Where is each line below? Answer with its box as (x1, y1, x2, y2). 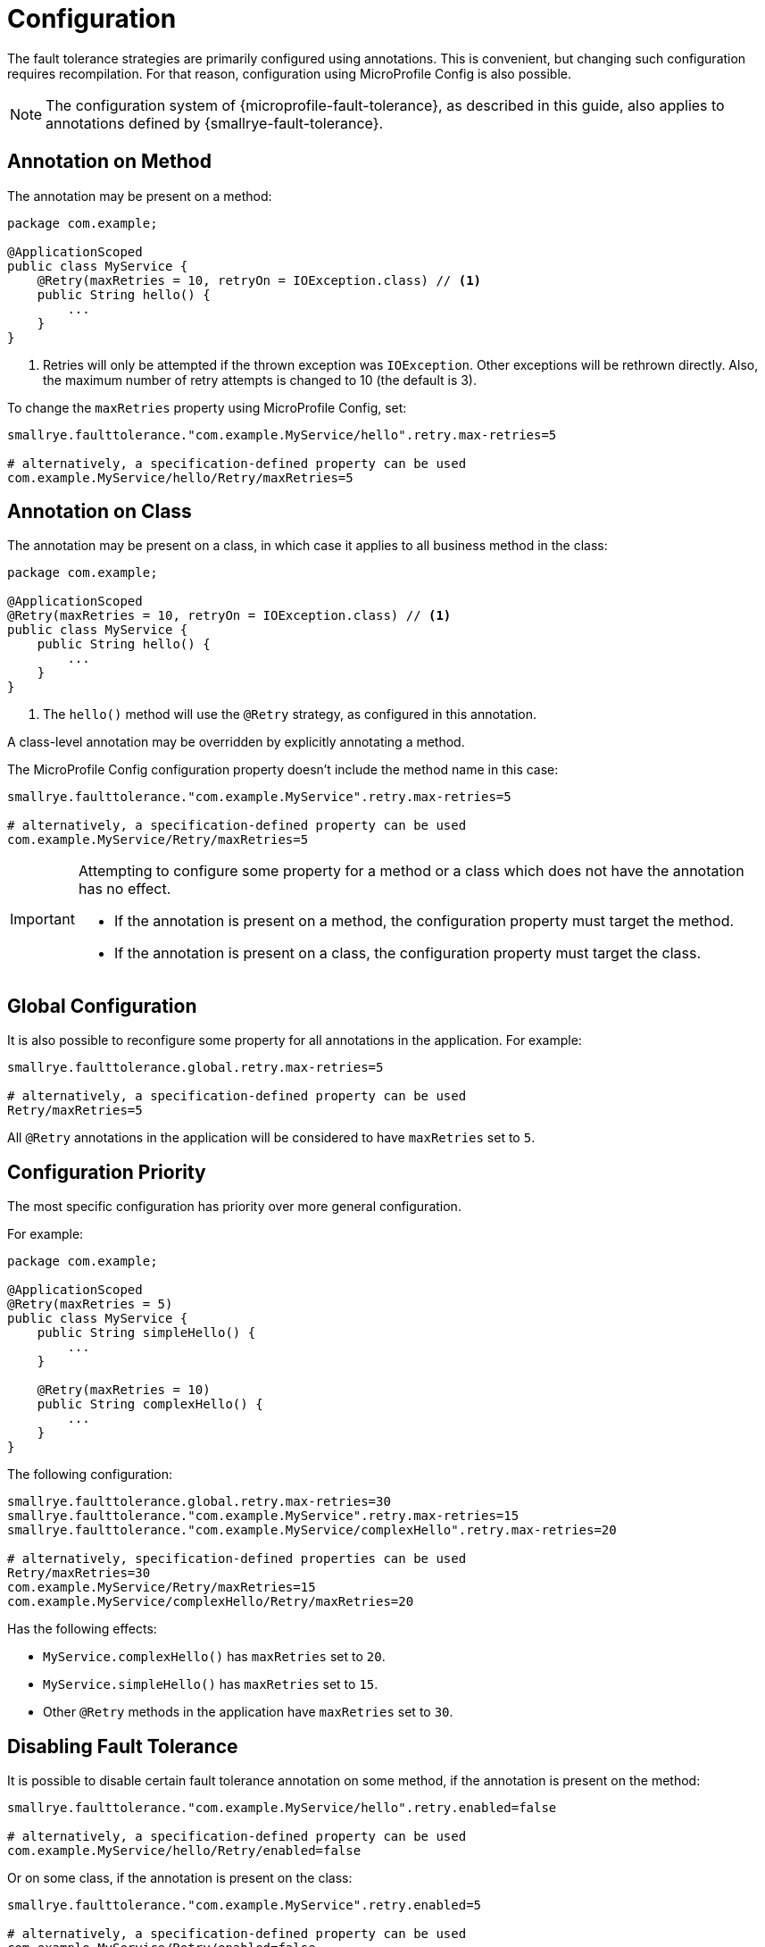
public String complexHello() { (37, 1397, 263, 1412)
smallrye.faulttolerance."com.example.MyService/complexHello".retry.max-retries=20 (7, 1523, 617, 1538)
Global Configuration (7, 994, 197, 1017)
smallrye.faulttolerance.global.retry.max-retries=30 (7, 1494, 391, 1509)
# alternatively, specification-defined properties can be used (7, 1551, 467, 1567)
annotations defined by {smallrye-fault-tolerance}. (46, 113, 384, 132)
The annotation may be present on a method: (7, 188, 272, 204)
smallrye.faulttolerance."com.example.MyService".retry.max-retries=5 (7, 790, 511, 805)
